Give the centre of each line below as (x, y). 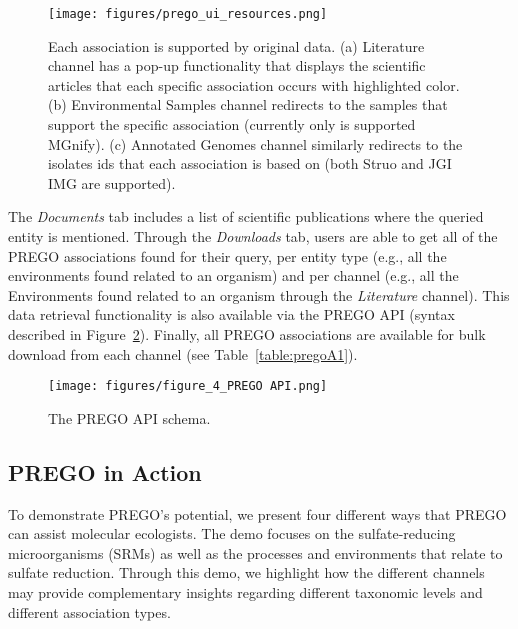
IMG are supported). (112, 182)
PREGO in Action (105, 471)
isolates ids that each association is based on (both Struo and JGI (250, 163)
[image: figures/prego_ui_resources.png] (188, 14)
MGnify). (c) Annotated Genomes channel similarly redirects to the (255, 143)
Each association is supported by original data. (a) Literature (236, 45)
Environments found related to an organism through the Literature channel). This (259, 294)
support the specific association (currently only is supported (232, 124)
